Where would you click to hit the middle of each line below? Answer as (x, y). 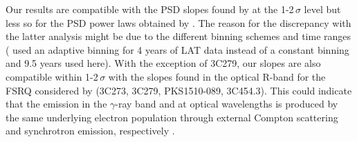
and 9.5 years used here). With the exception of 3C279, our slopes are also (163, 63)
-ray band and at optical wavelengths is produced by (227, 104)
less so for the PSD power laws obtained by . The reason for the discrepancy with (178, 22)
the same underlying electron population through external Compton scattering (172, 117)
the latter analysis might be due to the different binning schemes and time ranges (178, 36)
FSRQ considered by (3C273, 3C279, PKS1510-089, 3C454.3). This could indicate (179, 90)
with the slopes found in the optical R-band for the (217, 76)
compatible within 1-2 (52, 76)
